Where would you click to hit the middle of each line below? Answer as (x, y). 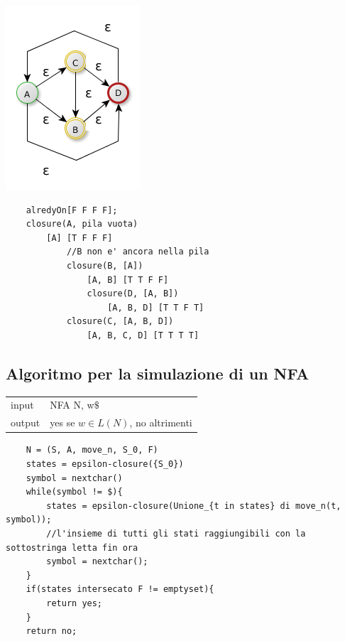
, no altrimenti (161, 422)
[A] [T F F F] (80, 238)
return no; (51, 631)
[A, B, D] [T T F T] (156, 307)
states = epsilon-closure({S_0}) (105, 464)
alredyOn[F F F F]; (72, 210)
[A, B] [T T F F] (128, 280)
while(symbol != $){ (74, 492)
